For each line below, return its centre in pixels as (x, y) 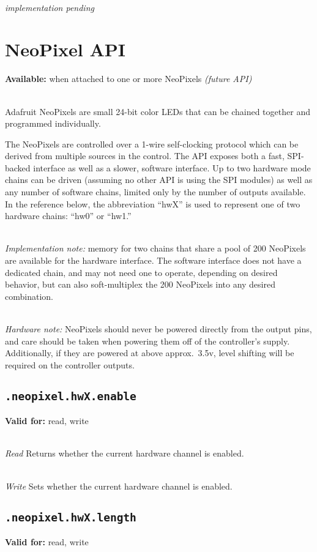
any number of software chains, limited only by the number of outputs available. (155, 192)
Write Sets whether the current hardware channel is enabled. (119, 486)
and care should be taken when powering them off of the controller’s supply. (147, 341)
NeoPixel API (65, 49)
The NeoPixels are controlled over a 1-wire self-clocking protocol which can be (152, 144)
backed (18, 167)
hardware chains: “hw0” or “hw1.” (68, 216)
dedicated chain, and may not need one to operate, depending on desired (141, 272)
